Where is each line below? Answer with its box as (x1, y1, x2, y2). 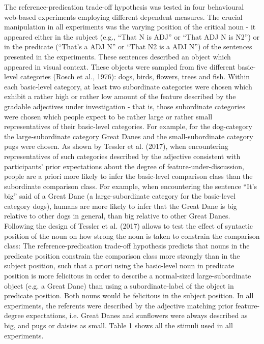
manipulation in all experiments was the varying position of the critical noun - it (4, 21, 256, 32)
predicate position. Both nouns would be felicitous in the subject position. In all (4, 290, 254, 301)
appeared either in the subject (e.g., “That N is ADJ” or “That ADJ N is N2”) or (4, 31, 260, 42)
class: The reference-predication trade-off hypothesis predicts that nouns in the (4, 240, 250, 251)
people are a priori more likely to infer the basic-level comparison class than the (4, 171, 253, 181)
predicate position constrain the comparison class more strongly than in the (4, 250, 240, 261)
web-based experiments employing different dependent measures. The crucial (4, 11, 243, 22)
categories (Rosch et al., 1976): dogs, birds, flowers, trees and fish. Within (20, 71, 250, 82)
